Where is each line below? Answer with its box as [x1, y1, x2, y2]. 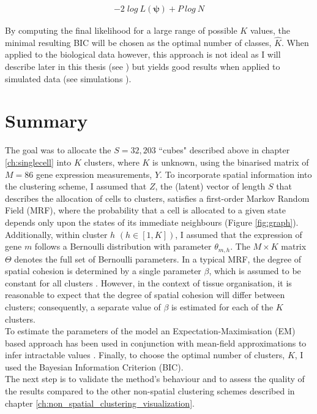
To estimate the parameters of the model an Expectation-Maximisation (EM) [5, 324, 296, 337]
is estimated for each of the [171, 300, 274, 313]
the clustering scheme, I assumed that [5, 180, 147, 193]
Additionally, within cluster [5, 228, 108, 240]
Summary [5, 108, 88, 133]
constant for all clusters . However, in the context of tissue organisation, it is [5, 276, 292, 289]
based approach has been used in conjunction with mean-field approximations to [5, 336, 307, 349]
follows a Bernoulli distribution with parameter [34, 240, 212, 253]
